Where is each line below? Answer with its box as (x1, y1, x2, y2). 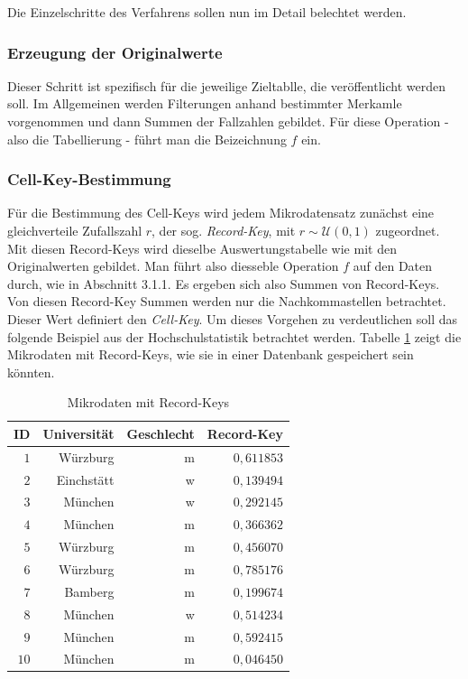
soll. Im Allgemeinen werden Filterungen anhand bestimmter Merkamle (7, 94, 402, 113)
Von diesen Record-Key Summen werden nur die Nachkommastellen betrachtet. (7, 292, 446, 311)
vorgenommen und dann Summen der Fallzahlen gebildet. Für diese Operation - (7, 112, 449, 130)
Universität (42, 423, 115, 442)
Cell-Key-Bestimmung (7, 168, 171, 191)
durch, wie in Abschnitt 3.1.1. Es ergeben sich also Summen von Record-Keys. (7, 274, 440, 293)
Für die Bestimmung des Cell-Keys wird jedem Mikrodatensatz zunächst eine (7, 203, 435, 222)
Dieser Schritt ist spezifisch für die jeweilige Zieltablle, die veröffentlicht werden (7, 76, 445, 95)
